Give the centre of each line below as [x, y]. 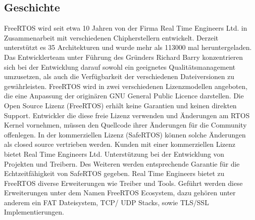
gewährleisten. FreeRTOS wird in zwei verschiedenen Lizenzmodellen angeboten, [126, 86]
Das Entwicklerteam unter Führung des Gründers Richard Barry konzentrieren [124, 57]
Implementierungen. [34, 212]
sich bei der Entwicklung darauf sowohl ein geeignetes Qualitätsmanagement [120, 66]
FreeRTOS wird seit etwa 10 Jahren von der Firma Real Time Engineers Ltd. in [126, 28]
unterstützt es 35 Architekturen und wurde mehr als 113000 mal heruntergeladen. [128, 47]
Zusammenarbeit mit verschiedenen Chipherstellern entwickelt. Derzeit [111, 37]
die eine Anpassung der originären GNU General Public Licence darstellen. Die [124, 96]
